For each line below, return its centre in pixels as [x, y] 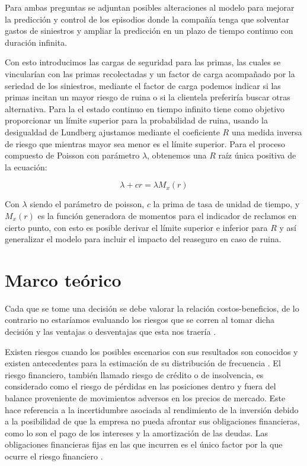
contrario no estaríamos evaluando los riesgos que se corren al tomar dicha [140, 320]
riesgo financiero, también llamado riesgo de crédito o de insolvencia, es [134, 374]
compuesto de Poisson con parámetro [72, 155]
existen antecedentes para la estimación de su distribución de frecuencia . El [143, 363]
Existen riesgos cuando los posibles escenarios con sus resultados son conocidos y [151, 351]
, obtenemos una [177, 155]
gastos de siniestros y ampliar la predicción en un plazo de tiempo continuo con [149, 31]
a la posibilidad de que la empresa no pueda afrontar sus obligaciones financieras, [152, 421]
